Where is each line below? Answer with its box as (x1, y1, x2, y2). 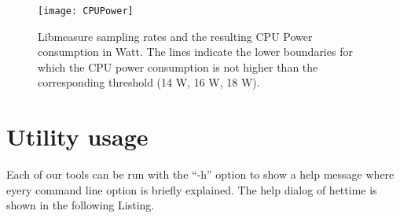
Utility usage (6, 120, 149, 153)
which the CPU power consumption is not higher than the (38, 58, 318, 75)
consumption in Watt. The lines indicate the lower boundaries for (38, 43, 353, 60)
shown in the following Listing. (6, 197, 155, 213)
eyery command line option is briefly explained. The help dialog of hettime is (6, 181, 377, 198)
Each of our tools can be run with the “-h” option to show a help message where (6, 166, 394, 183)
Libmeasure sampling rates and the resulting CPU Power (38, 28, 313, 44)
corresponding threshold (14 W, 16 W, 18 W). (38, 74, 260, 91)
